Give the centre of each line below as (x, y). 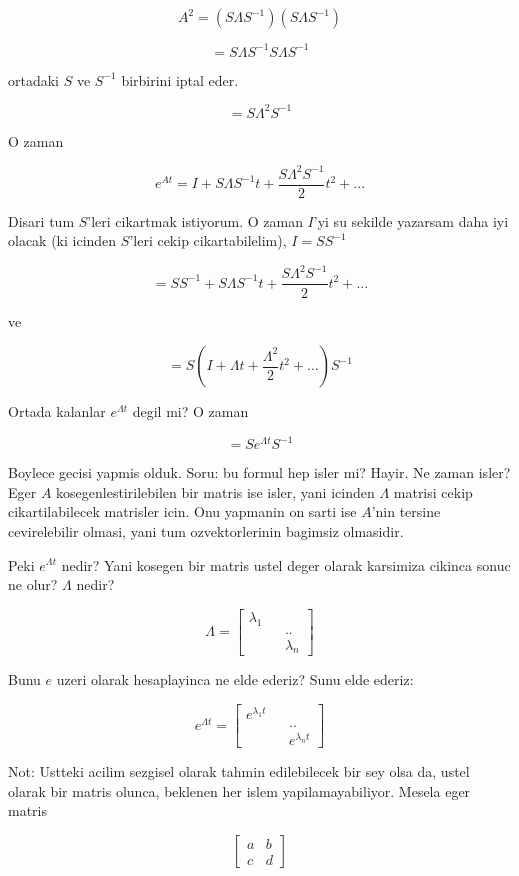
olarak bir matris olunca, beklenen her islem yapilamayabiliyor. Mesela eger (239, 790)
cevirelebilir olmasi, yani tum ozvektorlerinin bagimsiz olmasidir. (206, 530)
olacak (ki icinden (62, 240)
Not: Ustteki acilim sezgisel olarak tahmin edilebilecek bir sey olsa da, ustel (239, 771)
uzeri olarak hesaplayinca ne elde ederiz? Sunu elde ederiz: (235, 679)
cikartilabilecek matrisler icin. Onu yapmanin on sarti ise (182, 511)
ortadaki (34, 79)
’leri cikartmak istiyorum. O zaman (195, 220)
